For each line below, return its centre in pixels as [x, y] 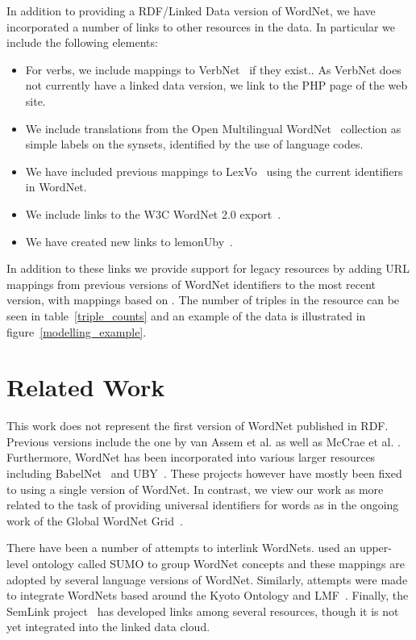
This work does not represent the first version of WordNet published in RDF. [198, 426]
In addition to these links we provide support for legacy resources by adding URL [208, 268]
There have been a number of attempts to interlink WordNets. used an [181, 548]
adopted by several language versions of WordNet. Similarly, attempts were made [207, 579]
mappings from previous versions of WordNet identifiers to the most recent [191, 284]
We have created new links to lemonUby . [129, 241]
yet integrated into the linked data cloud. [108, 627]
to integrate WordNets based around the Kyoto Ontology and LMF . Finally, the [208, 595]
